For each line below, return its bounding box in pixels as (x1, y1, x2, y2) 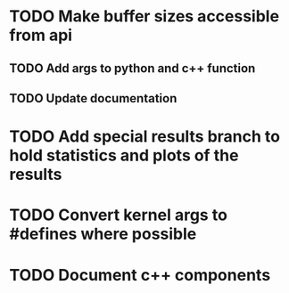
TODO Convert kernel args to (9, 205, 227, 225)
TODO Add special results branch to (9, 126, 281, 147)
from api (9, 25, 73, 45)
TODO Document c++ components (9, 265, 271, 285)
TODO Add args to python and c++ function (9, 61, 256, 76)
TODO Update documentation (9, 91, 178, 106)
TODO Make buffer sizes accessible (9, 6, 279, 27)
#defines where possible (9, 224, 197, 244)
